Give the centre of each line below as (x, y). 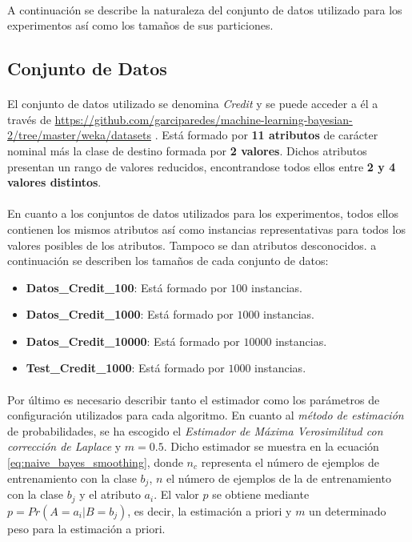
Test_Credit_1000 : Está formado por (125, 368)
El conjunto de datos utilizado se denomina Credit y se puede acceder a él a (193, 104)
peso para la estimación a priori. (86, 528)
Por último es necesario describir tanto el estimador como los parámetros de (194, 399)
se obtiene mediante (261, 494)
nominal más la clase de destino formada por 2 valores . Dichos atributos (187, 150)
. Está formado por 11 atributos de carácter (266, 135)
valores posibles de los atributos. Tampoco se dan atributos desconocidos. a (192, 245)
